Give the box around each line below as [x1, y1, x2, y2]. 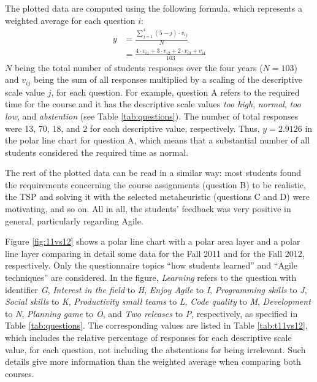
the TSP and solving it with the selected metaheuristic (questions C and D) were [5, 190, 310, 203]
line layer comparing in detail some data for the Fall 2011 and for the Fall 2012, [5, 246, 305, 259]
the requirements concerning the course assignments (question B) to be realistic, [5, 178, 306, 191]
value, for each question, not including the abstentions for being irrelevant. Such [5, 343, 306, 356]
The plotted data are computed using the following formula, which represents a [5, 2, 302, 14]
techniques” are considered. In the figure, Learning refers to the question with [5, 271, 297, 284]
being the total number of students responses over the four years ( [14, 61, 263, 74]
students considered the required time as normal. [5, 145, 189, 158]
